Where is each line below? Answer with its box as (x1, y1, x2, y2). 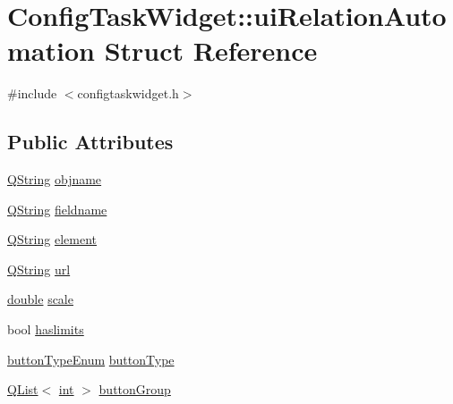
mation (7, 32, 95, 69)
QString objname (7, 170, 102, 189)
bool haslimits (7, 320, 84, 339)
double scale (7, 290, 73, 308)
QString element (7, 230, 98, 248)
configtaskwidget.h (77, 84, 179, 103)
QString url (7, 259, 71, 278)
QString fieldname (7, 199, 107, 218)
